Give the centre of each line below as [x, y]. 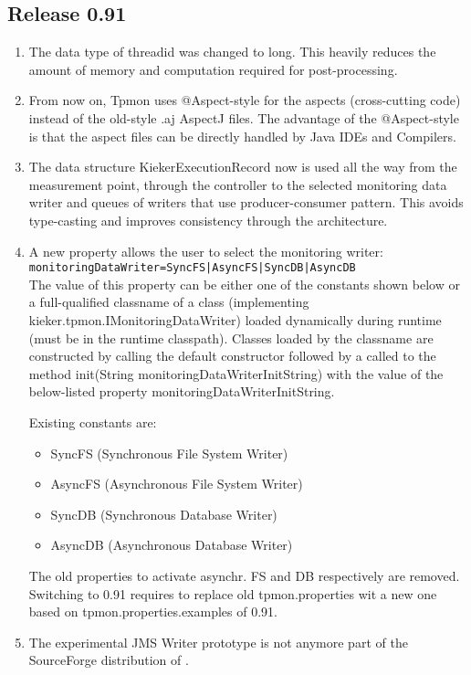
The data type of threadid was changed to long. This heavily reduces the [232, 52]
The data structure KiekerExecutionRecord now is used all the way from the [243, 167]
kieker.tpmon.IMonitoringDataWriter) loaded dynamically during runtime [235, 319]
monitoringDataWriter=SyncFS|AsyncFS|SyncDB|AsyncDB [192, 268]
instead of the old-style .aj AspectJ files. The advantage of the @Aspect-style [244, 117]
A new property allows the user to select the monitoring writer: [206, 251]
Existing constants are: [93, 422]
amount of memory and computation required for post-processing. [213, 69]
